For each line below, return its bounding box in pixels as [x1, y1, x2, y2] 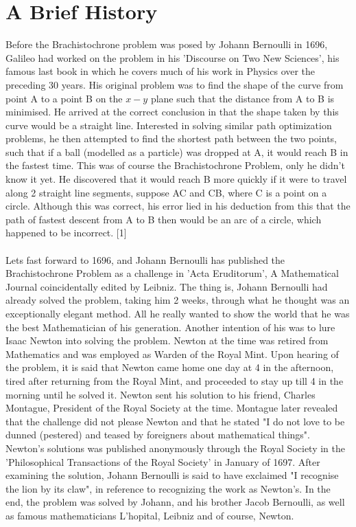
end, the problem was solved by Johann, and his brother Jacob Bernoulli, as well [5, 495, 345, 509]
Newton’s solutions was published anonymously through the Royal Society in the [5, 440, 345, 455]
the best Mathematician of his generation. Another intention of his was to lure [5, 319, 335, 334]
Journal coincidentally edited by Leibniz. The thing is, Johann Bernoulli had [5, 279, 328, 293]
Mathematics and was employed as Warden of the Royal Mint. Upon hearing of [5, 346, 339, 361]
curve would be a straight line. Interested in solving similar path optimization [5, 117, 332, 132]
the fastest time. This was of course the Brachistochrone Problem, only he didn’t [5, 158, 345, 172]
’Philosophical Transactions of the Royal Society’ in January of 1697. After [5, 454, 320, 469]
